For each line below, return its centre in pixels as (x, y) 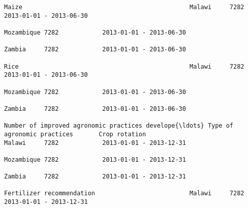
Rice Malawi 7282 (124, 66)
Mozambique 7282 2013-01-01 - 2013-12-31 (95, 159)
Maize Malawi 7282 (124, 7)
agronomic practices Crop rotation (75, 134)
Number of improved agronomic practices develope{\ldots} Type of (119, 126)
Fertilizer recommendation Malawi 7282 (124, 194)
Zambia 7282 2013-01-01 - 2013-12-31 (95, 177)
